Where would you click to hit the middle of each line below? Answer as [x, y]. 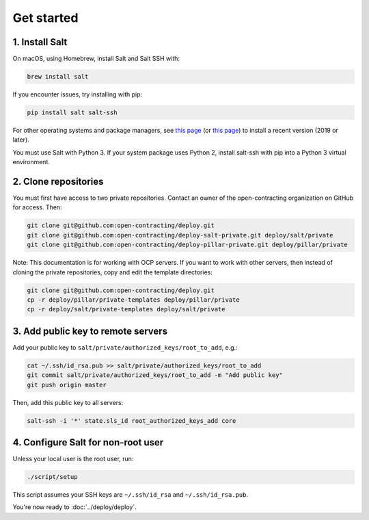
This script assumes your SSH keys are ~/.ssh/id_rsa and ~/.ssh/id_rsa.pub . [131, 495]
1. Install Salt [40, 42]
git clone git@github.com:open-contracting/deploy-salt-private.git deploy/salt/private [180, 235]
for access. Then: [37, 207]
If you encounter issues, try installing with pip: [78, 94]
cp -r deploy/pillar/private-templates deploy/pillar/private [133, 300]
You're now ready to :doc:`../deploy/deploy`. [74, 507]
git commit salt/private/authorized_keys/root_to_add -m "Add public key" [155, 375]
